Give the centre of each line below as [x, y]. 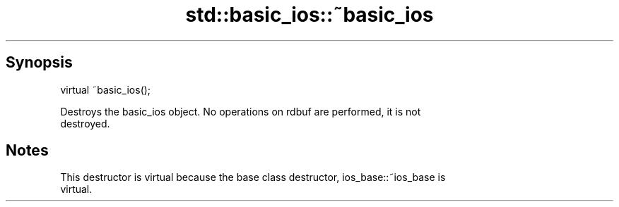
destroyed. [85, 123]
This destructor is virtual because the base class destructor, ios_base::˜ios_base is [253, 177]
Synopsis [39, 63]
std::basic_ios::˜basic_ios [309, 15]
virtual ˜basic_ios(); [106, 89]
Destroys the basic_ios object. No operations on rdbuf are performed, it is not [241, 111]
